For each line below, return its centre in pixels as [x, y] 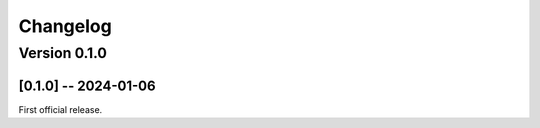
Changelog [65, 26]
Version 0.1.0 [62, 53]
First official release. [60, 109]
